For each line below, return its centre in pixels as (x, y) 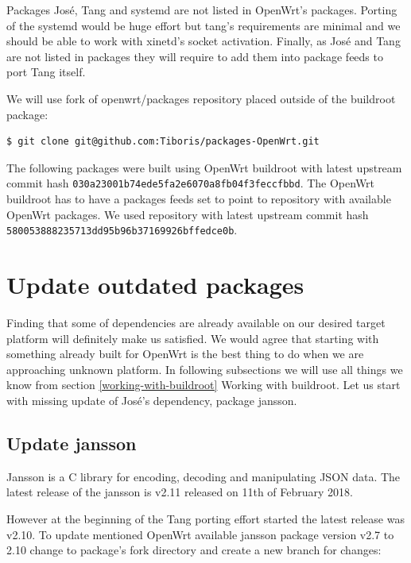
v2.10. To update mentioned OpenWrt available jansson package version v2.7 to (200, 534)
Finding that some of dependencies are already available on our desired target (196, 322)
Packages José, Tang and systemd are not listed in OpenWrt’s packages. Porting (202, 10)
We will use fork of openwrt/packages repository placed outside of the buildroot (201, 98)
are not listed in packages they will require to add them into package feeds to (195, 56)
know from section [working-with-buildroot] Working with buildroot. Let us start (204, 385)
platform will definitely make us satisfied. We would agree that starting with (193, 338)
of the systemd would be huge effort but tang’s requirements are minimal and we (204, 25)
